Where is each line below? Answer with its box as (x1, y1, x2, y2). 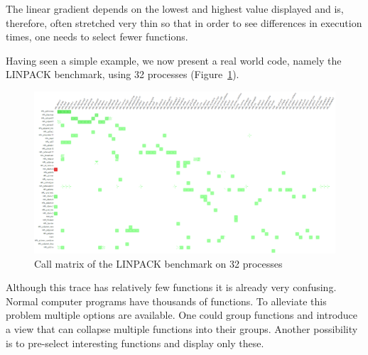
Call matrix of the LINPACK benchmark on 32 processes (34, 256, 283, 271)
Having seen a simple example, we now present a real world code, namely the (6, 53, 342, 67)
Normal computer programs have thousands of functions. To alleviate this (6, 293, 327, 308)
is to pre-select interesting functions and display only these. (6, 335, 264, 350)
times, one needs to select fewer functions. (6, 29, 188, 44)
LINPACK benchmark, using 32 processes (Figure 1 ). (6, 67, 239, 82)
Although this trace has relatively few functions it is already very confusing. (6, 280, 337, 295)
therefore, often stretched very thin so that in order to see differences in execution (6, 15, 362, 30)
